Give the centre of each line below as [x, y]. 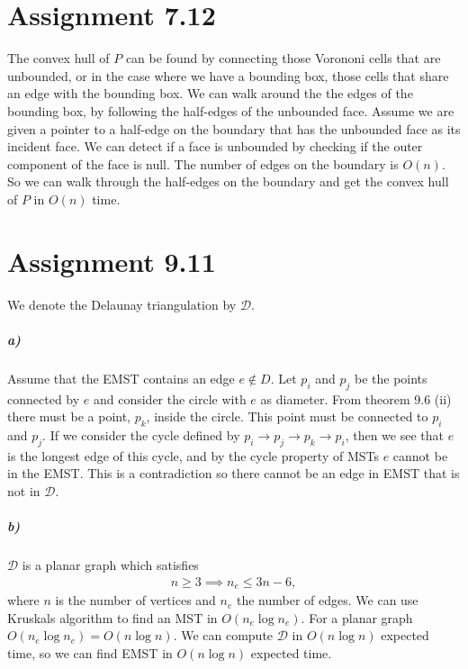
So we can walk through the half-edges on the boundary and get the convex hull [228, 181]
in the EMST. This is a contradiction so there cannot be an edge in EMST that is [234, 473]
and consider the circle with [170, 398]
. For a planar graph [357, 617]
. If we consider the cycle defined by [141, 434]
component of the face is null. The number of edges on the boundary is [203, 163]
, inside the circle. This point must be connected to [287, 416]
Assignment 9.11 [112, 261]
